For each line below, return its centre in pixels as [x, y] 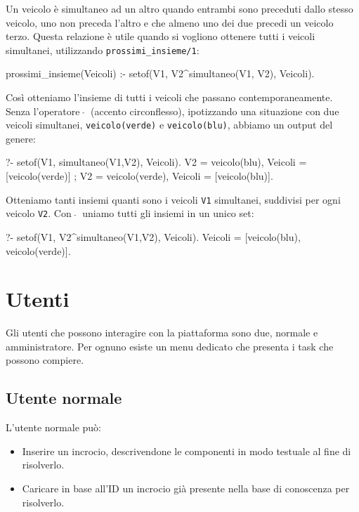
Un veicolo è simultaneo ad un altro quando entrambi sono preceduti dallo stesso [179, 8]
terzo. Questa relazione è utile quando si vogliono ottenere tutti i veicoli [161, 36]
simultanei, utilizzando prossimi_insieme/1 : [103, 50]
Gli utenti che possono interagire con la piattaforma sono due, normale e [162, 333]
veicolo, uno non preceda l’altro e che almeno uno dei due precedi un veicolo [170, 22]
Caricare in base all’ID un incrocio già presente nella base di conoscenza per [186, 488]
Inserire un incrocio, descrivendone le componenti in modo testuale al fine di [187, 451]
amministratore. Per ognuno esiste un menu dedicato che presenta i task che [170, 346]
